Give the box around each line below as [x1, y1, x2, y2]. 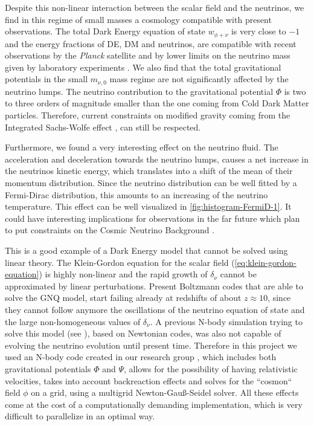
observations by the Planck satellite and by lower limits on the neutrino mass [5, 49, 290, 62]
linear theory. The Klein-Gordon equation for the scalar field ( [5, 256, 235, 268]
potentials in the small [5, 73, 88, 85]
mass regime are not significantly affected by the [109, 73, 289, 85]
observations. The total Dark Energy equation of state [5, 25, 206, 37]
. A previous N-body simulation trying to [150, 315, 303, 328]
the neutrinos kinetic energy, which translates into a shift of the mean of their [5, 164, 293, 177]
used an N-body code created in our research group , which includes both [5, 350, 277, 363]
